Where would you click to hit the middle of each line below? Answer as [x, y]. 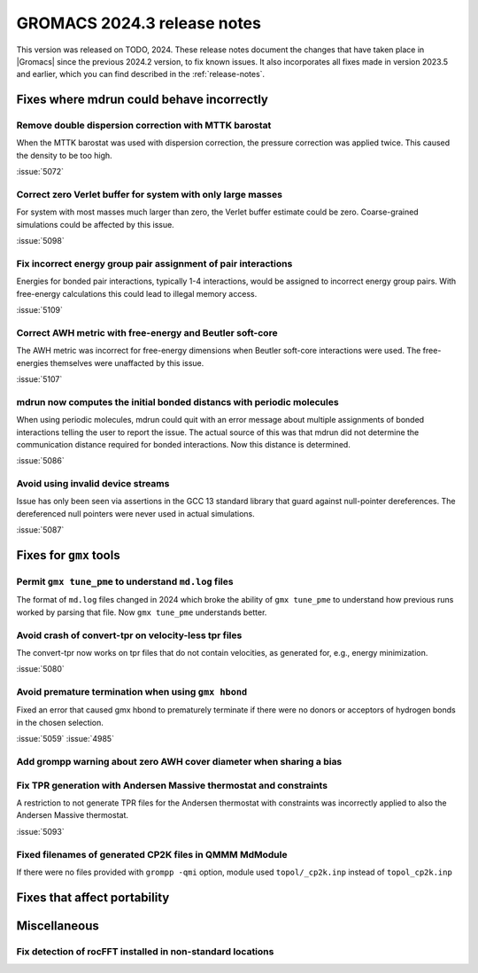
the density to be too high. [64, 155]
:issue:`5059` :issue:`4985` [66, 739]
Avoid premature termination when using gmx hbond [132, 692]
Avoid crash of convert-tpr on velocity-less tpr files [129, 635]
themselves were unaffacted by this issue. [127, 362]
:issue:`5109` [40, 310]
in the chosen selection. [60, 722]
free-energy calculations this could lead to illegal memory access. [137, 293]
